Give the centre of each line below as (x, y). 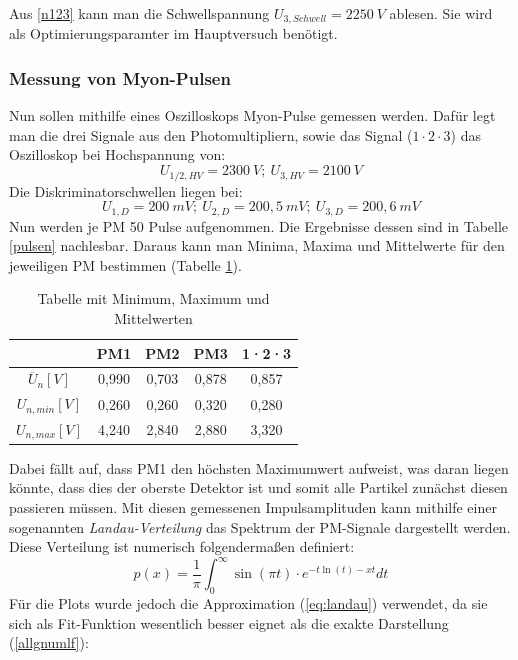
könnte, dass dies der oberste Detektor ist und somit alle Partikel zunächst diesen (258, 487)
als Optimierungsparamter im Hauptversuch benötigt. (173, 33)
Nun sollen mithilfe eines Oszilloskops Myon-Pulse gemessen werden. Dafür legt (252, 115)
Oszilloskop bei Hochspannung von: (117, 154)
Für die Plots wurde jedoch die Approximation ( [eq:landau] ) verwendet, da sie (248, 603)
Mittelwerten (153, 317)
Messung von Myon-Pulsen (120, 77)
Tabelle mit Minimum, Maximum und (153, 298)
